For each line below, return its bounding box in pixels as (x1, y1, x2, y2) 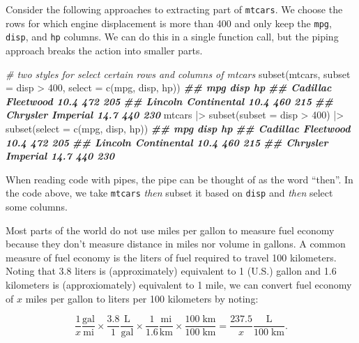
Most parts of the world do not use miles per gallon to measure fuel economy (6, 222, 335, 237)
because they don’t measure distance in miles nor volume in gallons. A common (6, 236, 346, 251)
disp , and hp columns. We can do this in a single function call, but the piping (6, 29, 339, 44)
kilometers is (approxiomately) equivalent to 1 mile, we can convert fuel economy (6, 277, 352, 291)
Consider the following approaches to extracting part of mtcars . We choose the (6, 2, 343, 16)
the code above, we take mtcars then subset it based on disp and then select (6, 185, 333, 200)
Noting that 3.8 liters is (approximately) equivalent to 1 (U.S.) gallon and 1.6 (6, 264, 337, 278)
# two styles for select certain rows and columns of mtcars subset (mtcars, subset (6, 66, 351, 81)
